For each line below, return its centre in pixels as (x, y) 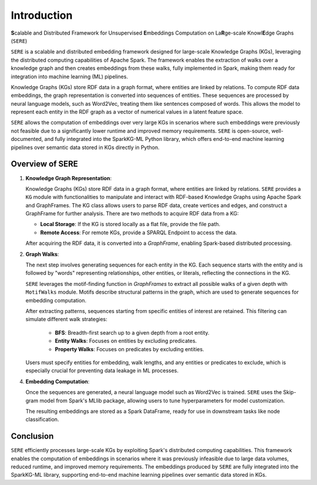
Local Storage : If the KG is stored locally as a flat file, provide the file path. (130, 224)
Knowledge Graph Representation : (68, 178)
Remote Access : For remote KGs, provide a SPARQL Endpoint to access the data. (139, 233)
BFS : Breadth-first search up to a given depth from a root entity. (132, 332)
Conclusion (32, 437)
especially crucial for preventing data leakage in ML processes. (102, 371)
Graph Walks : (42, 254)
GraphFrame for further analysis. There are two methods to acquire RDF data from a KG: (132, 214)
